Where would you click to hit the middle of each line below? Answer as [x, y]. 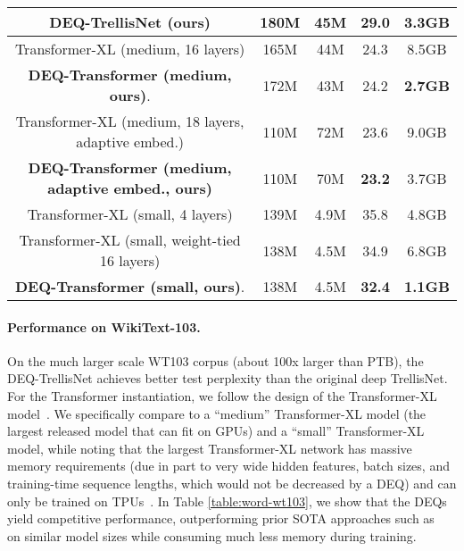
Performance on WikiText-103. [104, 326]
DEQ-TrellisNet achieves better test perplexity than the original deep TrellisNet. [228, 378]
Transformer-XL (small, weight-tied [130, 240]
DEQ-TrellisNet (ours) [130, 22]
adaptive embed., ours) [130, 188]
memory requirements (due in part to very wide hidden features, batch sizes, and [228, 466]
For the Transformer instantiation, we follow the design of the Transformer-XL [222, 395]
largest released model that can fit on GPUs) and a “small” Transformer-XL [216, 431]
